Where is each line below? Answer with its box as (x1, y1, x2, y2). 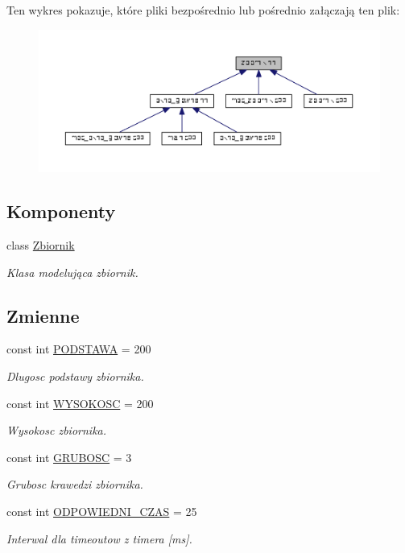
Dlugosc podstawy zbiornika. (6, 368, 144, 384)
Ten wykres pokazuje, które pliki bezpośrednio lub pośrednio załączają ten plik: (6, 2, 400, 18)
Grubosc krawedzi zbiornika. (6, 476, 143, 493)
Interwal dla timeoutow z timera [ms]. (6, 530, 192, 547)
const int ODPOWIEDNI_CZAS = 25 (6, 502, 197, 519)
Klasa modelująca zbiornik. (6, 263, 138, 280)
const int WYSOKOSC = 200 (6, 394, 154, 411)
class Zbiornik (6, 237, 75, 254)
